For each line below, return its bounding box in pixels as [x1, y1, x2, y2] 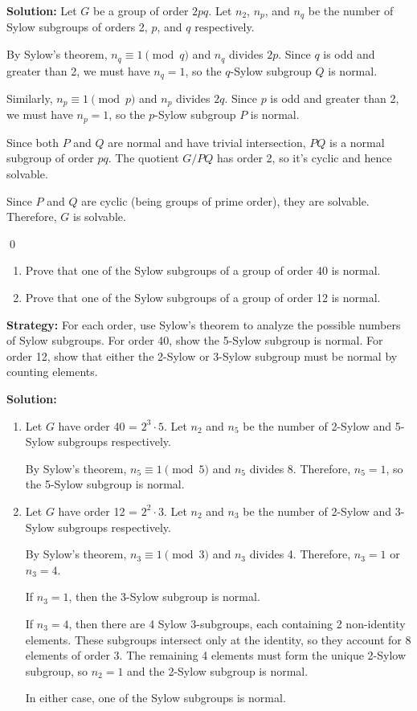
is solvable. [73, 208, 126, 225]
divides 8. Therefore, [249, 460, 351, 476]
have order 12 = [58, 502, 138, 519]
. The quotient [108, 149, 179, 166]
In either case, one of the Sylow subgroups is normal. [25, 689, 286, 706]
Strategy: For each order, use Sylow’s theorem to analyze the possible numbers [6, 316, 401, 333]
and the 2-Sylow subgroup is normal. [127, 662, 309, 679]
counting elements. [6, 363, 98, 380]
